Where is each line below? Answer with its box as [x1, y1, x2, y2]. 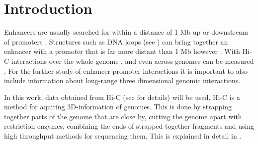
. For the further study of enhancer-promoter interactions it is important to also [4, 65, 248, 76]
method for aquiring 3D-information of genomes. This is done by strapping [4, 101, 232, 112]
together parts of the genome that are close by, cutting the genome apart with [4, 111, 242, 121]
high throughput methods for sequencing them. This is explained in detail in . [4, 131, 242, 141]
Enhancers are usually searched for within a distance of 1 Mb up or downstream [4, 27, 248, 37]
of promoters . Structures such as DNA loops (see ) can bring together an [4, 36, 228, 47]
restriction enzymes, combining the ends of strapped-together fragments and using [4, 121, 255, 131]
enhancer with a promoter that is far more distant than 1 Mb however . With [4, 46, 240, 56]
